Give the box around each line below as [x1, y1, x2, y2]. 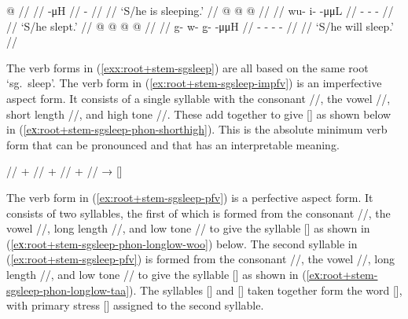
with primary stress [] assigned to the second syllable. [6, 297, 264, 313]
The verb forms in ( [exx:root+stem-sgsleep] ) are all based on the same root [6, 59, 369, 75]
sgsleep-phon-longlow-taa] [6, 281, 130, 298]
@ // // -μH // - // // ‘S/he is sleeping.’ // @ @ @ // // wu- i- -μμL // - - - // [6, 2, 394, 18]
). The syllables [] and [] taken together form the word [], [129, 281, 402, 298]
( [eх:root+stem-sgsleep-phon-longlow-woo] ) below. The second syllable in [6, 235, 358, 251]
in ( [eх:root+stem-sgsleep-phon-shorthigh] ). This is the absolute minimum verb [6, 121, 388, 137]
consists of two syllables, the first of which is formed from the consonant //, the [6, 204, 391, 221]
